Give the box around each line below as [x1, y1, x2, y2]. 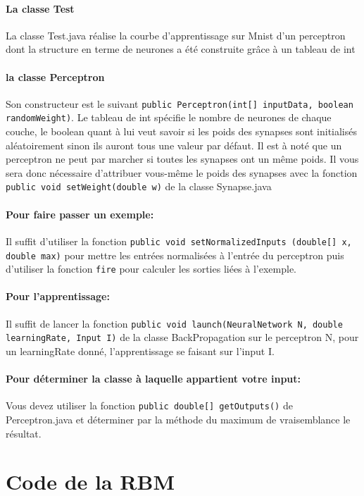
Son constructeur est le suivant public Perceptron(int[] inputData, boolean [6, 96, 353, 111]
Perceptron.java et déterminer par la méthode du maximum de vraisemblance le [6, 412, 351, 427]
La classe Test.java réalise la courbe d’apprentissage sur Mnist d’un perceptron [6, 27, 346, 42]
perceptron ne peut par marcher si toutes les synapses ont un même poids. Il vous [6, 151, 359, 166]
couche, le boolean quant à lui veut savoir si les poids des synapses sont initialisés [6, 124, 358, 139]
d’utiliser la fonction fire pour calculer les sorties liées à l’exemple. [6, 261, 297, 276]
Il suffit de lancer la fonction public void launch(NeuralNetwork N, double [6, 316, 343, 330]
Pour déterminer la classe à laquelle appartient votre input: [6, 371, 301, 386]
